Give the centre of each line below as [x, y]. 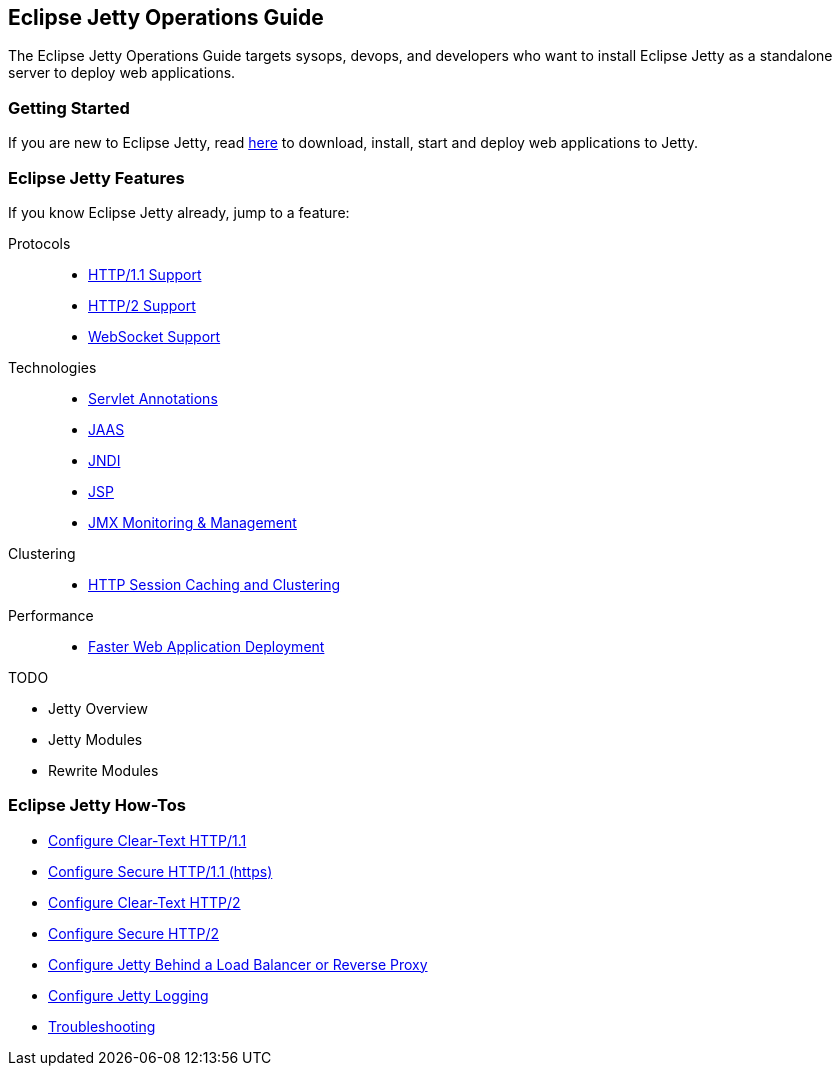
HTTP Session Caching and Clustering [214, 584]
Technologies [52, 367]
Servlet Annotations [153, 398]
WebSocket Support [154, 336]
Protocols [39, 243]
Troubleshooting [102, 1026]
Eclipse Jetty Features [96, 177]
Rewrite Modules [103, 770]
